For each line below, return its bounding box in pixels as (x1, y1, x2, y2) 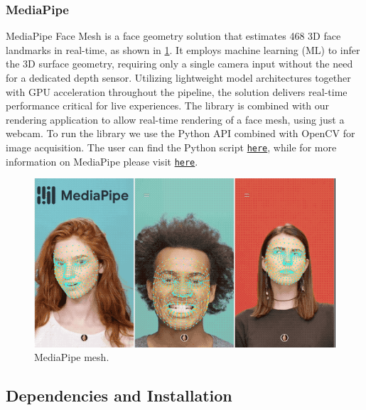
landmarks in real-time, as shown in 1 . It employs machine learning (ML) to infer (6, 42, 360, 57)
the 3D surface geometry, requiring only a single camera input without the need (6, 56, 353, 71)
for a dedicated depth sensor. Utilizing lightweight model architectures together (6, 70, 351, 85)
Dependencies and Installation (6, 384, 232, 406)
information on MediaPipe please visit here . (6, 153, 198, 168)
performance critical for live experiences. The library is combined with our (6, 98, 330, 113)
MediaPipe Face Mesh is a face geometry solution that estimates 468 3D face (6, 28, 341, 43)
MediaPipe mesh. (34, 350, 109, 365)
